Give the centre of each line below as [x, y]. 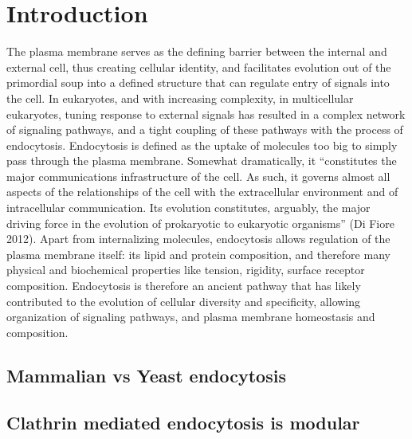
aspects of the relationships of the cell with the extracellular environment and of [202, 192]
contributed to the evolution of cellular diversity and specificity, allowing [184, 301]
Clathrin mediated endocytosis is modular [183, 422]
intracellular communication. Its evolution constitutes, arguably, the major [188, 208]
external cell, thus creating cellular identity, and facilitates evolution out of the [199, 67]
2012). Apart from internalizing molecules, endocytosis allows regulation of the [198, 239]
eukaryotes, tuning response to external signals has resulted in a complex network [206, 114]
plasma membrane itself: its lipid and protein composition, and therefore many [198, 254]
